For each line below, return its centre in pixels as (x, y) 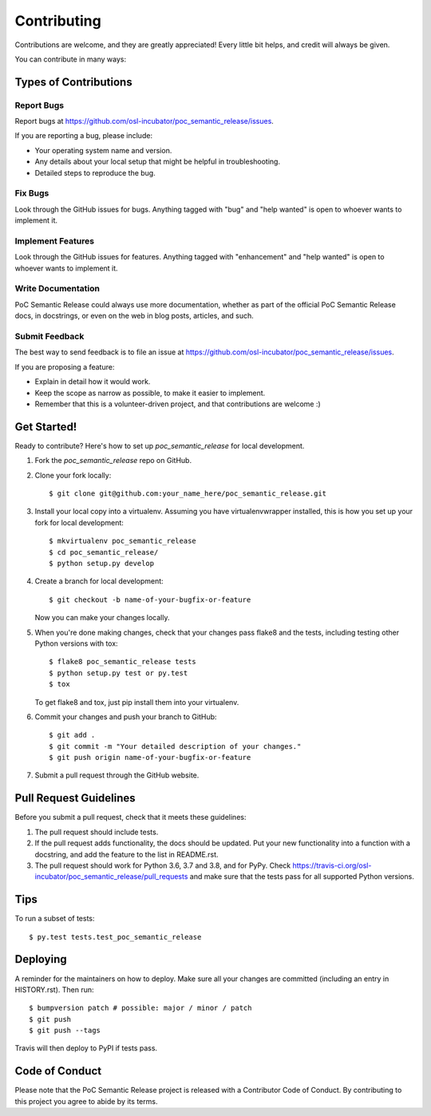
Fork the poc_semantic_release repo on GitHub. (113, 461)
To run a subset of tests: (55, 919)
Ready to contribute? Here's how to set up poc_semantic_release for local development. (160, 445)
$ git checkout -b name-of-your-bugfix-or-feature (150, 600)
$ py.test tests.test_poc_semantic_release (115, 937)
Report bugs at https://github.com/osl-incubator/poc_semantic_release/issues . (144, 121)
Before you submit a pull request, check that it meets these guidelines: (130, 817)
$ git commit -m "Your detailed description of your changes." (175, 746)
